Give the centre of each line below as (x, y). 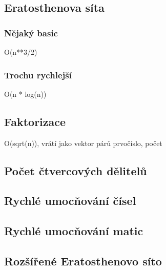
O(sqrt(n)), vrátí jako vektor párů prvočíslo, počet (83, 143)
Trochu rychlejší (38, 75)
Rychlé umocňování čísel (70, 201)
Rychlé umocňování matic (74, 231)
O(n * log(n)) (25, 94)
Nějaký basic (31, 33)
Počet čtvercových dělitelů (76, 170)
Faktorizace (35, 121)
